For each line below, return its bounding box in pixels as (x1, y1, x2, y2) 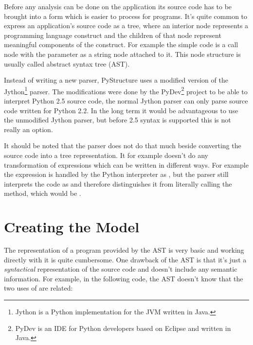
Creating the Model (4, 217, 140, 237)
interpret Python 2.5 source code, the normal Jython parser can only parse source (4, 96, 248, 105)
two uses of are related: (4, 283, 73, 293)
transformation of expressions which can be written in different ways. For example (4, 159, 249, 170)
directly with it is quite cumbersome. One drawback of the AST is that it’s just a (4, 254, 247, 264)
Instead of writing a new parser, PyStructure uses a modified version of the (4, 75, 228, 85)
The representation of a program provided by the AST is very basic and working (4, 245, 244, 255)
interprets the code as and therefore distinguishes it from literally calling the (4, 178, 232, 189)
